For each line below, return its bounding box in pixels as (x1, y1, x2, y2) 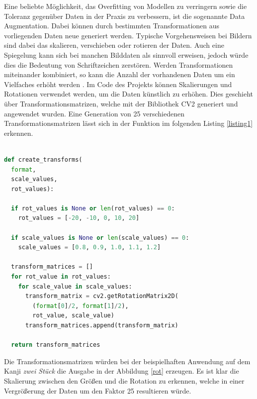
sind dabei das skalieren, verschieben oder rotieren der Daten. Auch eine (4, 40, 224, 50)
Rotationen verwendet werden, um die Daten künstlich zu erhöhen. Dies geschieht (4, 89, 254, 99)
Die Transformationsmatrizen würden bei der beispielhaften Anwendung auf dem (4, 356, 251, 366)
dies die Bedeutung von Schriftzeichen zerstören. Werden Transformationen (4, 59, 233, 70)
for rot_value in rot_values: (11, 273, 111, 281)
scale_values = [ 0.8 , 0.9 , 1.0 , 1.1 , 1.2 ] (18, 244, 161, 251)
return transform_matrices (11, 341, 100, 349)
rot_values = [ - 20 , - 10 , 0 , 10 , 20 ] (18, 214, 140, 222)
